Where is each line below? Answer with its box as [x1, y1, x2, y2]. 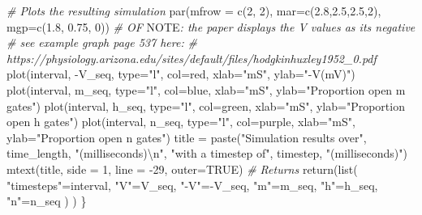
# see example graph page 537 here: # [6, 34, 197, 51]
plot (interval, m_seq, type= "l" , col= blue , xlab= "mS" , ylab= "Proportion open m [6, 81, 406, 98]
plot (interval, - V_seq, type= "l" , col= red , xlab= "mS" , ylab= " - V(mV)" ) [6, 65, 355, 82]
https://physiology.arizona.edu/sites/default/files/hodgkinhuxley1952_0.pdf [6, 49, 377, 66]
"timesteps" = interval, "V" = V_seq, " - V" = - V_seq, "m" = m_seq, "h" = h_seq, [6, 176, 378, 193]
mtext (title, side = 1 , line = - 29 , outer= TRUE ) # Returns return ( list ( [6, 160, 358, 177]
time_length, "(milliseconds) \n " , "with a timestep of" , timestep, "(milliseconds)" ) [6, 145, 407, 162]
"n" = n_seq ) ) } [6, 192, 87, 209]
